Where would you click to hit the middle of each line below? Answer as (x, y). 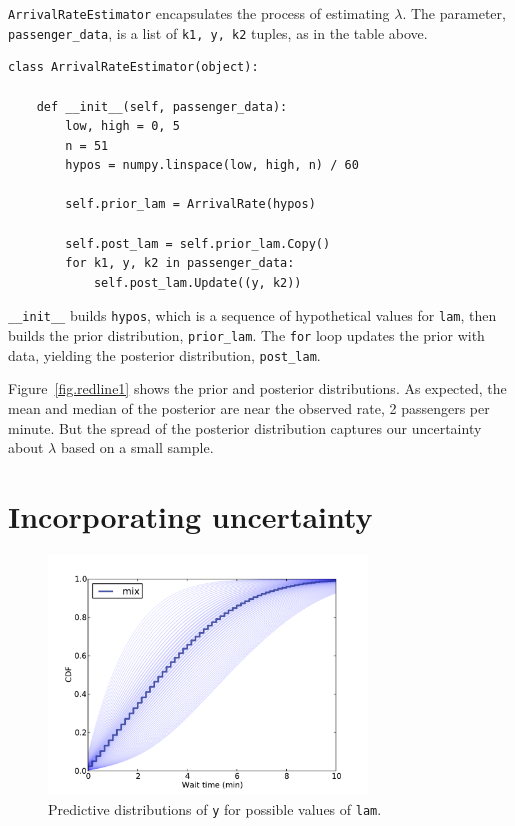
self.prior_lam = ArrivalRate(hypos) (190, 204)
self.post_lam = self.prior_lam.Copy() (198, 243)
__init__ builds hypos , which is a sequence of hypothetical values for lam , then (252, 315)
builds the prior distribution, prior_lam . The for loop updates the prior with (246, 335)
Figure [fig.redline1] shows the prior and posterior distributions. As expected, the (257, 388)
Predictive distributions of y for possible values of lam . (215, 808)
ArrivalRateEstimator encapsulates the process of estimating (199, 13)
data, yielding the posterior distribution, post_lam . (164, 354)
